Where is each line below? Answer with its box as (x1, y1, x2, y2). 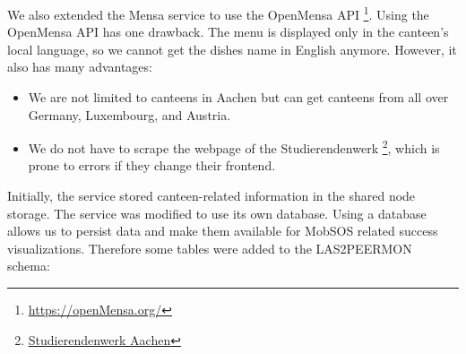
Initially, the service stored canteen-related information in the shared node (7, 186, 416, 205)
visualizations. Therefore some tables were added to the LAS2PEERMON (7, 238, 412, 257)
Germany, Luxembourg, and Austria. (28, 105, 231, 124)
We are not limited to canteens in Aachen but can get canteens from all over (28, 88, 449, 107)
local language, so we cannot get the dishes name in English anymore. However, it (7, 39, 457, 58)
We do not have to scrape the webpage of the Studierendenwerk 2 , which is (28, 136, 440, 157)
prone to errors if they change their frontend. (28, 156, 276, 175)
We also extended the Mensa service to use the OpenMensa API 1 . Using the (7, 3, 429, 23)
